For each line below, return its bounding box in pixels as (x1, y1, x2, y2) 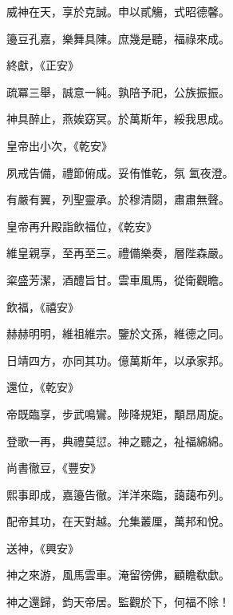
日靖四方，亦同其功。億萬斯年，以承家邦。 (6, 351, 230, 368)
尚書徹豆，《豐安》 (6, 459, 101, 476)
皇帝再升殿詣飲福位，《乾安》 (6, 217, 157, 234)
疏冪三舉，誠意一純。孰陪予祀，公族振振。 (6, 83, 230, 100)
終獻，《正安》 (6, 57, 79, 73)
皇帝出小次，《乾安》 (6, 137, 113, 153)
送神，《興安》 (6, 539, 79, 556)
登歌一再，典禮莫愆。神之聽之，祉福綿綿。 (6, 432, 230, 449)
